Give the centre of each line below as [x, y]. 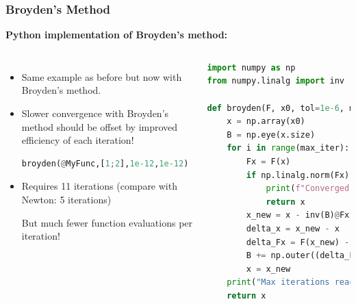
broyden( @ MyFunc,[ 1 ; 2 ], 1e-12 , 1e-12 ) [105, 163]
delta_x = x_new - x [293, 228]
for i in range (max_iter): [288, 148]
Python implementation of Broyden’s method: [117, 35]
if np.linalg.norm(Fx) [298, 175]
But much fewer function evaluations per [107, 222]
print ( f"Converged [308, 189]
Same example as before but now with [102, 76]
